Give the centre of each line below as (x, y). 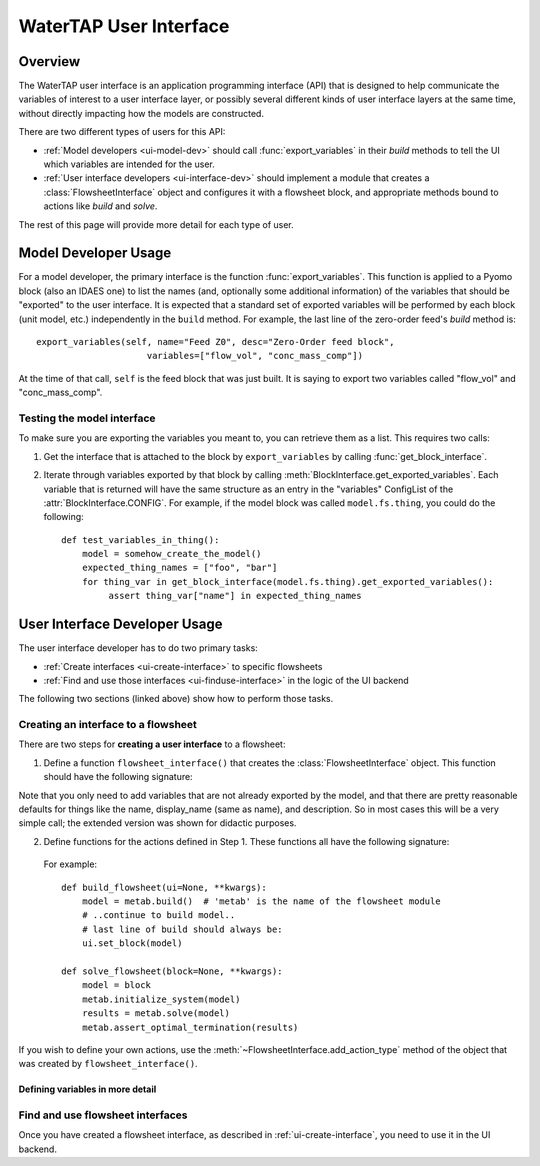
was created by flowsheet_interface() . (108, 1064)
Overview (49, 61)
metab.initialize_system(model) (161, 999)
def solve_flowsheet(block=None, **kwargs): (172, 971)
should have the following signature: (118, 777)
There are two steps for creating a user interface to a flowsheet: (152, 744)
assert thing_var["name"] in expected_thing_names (235, 596)
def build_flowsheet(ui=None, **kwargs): (164, 887)
